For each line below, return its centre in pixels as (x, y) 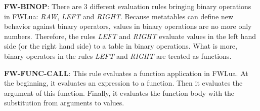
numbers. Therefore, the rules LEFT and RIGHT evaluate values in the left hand (130, 36)
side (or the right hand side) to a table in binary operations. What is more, (121, 46)
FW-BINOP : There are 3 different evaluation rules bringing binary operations (128, 6)
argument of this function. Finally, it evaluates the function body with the (119, 92)
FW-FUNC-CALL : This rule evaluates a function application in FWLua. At (126, 73)
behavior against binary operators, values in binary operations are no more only (128, 26)
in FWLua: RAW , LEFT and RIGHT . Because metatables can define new (119, 16)
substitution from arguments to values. (64, 103)
